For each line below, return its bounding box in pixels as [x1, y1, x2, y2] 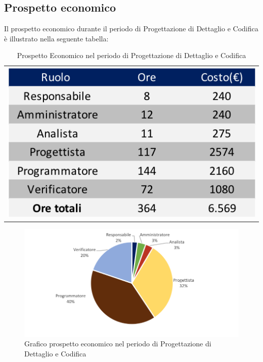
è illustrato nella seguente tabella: [4, 33, 109, 43]
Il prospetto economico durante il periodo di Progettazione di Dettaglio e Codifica [4, 23, 258, 34]
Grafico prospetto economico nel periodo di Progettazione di [24, 338, 211, 349]
